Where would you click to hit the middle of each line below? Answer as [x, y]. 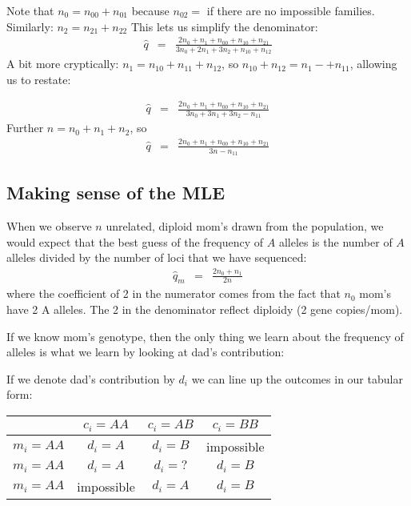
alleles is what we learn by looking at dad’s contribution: [146, 352]
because [150, 10]
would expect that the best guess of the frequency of [135, 241]
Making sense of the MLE [116, 193]
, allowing [373, 64]
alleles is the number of [335, 241]
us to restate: [39, 79]
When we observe [49, 226]
